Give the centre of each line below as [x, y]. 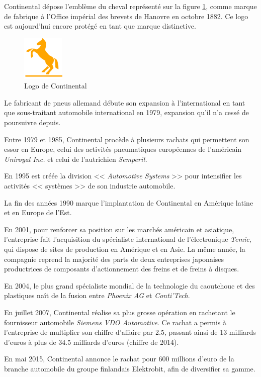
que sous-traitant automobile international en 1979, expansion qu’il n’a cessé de [126, 112]
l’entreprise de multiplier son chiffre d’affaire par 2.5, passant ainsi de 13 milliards [130, 332]
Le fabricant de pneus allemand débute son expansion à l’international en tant [125, 102]
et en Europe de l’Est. [38, 212]
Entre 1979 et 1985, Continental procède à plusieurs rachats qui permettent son [127, 139]
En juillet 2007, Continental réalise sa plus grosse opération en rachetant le [120, 312]
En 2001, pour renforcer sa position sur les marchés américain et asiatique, [119, 229]
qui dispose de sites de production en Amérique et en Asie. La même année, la [125, 249]
